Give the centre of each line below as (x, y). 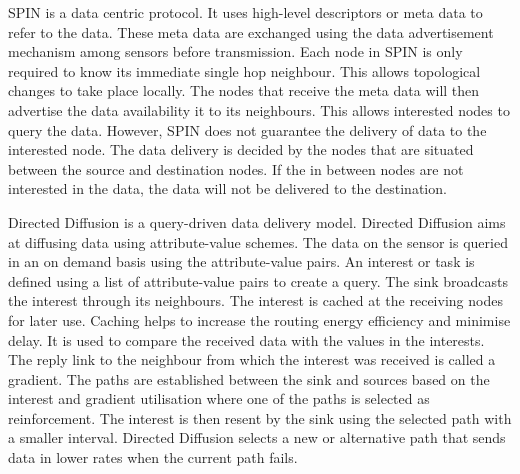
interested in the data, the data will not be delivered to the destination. (227, 188)
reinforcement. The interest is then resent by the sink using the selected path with (260, 417)
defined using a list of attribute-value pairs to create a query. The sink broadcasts (258, 280)
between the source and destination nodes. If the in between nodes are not (236, 168)
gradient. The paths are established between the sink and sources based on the (249, 378)
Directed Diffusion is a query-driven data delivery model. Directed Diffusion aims (257, 221)
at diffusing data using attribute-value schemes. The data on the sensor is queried (258, 241)
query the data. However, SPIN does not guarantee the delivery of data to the (247, 129)
